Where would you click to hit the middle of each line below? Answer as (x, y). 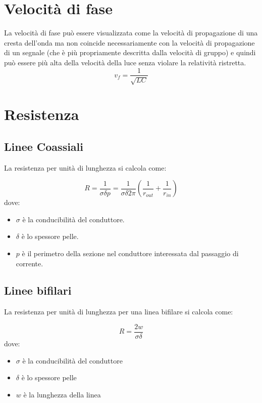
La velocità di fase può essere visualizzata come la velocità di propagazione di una (131, 33)
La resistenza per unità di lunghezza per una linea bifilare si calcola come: (119, 312)
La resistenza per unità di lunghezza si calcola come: (85, 167)
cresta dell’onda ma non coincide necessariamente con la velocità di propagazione (129, 42)
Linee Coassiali (44, 146)
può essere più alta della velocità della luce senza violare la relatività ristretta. (125, 62)
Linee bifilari (38, 290)
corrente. (30, 263)
